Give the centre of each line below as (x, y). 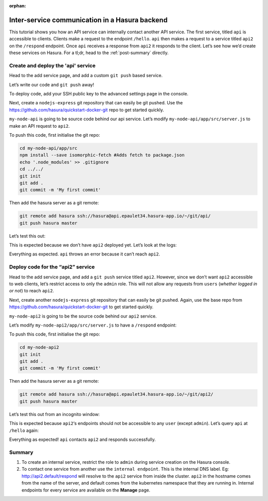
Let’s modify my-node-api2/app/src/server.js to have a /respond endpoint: (93, 325)
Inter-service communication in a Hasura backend (88, 20)
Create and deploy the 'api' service (52, 66)
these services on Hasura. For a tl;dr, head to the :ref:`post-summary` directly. (89, 53)
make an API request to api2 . (39, 126)
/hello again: (24, 430)
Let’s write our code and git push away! (52, 84)
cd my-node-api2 (39, 347)
